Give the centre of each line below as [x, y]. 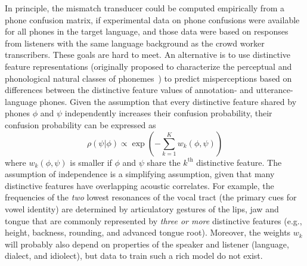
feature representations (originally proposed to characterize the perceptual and [148, 66]
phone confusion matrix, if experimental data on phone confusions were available [152, 19]
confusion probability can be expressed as [80, 124]
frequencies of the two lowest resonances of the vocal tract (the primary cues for [151, 197]
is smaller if [91, 162]
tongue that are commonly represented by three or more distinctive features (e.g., [153, 220]
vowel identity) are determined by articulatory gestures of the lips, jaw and [142, 208]
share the [164, 162]
